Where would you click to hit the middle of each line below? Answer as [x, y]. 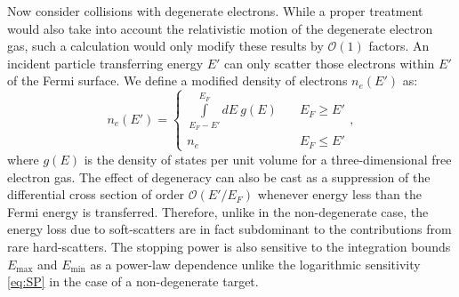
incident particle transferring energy [105, 63]
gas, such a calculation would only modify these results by [165, 46]
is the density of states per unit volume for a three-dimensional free [268, 159]
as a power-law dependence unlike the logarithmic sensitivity [255, 264]
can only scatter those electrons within [330, 63]
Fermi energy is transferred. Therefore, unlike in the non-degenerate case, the [218, 211]
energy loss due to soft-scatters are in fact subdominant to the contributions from [229, 229]
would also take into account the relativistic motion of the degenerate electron [220, 28]
